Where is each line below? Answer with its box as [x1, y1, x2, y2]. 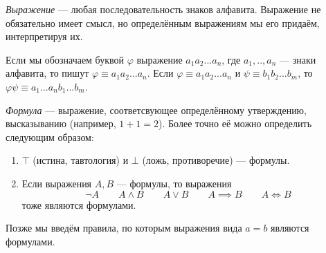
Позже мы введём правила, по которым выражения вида [6, 221, 242, 235]
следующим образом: [6, 129, 94, 144]
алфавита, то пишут [6, 66, 89, 80]
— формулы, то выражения [116, 176, 232, 190]
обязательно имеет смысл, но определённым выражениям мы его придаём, [6, 15, 320, 30]
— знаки [280, 52, 316, 66]
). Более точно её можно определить [159, 116, 312, 131]
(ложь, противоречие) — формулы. [142, 153, 290, 167]
